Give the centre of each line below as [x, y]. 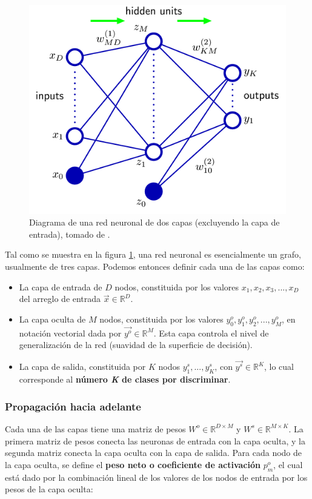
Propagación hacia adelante [73, 406]
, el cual [288, 464]
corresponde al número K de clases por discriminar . [125, 379]
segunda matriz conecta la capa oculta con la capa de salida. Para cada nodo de [154, 453]
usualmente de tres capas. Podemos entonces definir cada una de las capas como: [155, 266]
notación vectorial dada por [70, 333]
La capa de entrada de [61, 286]
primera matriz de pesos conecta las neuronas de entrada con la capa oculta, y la [155, 440]
